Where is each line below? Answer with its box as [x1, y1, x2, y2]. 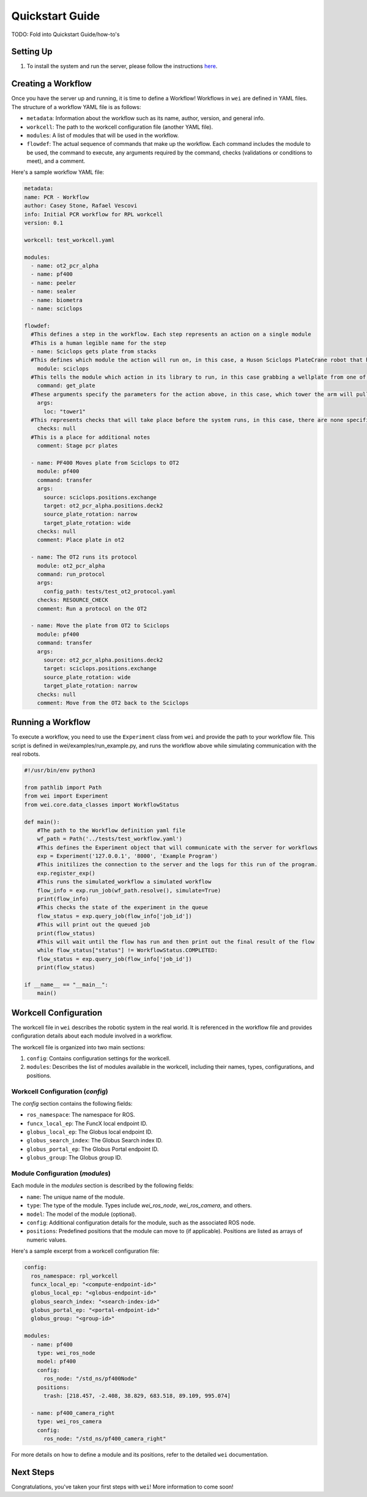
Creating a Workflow [11, 78, 92, 89]
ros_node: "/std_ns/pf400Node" [43, 1375, 138, 1382]
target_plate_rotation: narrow [43, 682, 138, 689]
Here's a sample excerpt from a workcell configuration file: [11, 1247, 160, 1255]
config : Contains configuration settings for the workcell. [26, 1055, 171, 1062]
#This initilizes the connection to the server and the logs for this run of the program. [37, 861, 318, 868]
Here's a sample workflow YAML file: [11, 168, 105, 176]
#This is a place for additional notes [31, 434, 150, 440]
